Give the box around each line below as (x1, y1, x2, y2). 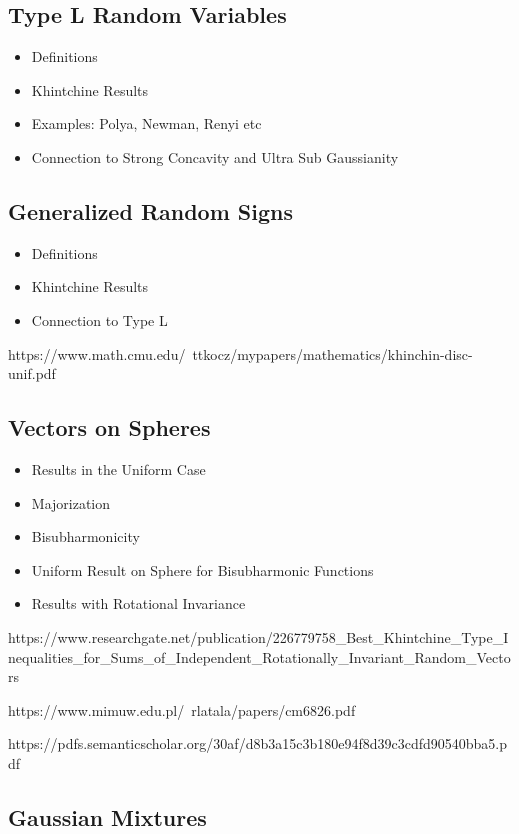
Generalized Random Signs (8, 195, 293, 226)
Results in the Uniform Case (31, 458, 206, 479)
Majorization (31, 492, 111, 513)
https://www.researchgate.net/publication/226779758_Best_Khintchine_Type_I (8, 626, 509, 647)
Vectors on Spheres (8, 412, 211, 443)
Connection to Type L (31, 309, 168, 330)
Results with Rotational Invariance (31, 593, 246, 614)
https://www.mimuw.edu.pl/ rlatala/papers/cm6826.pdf (8, 699, 356, 720)
